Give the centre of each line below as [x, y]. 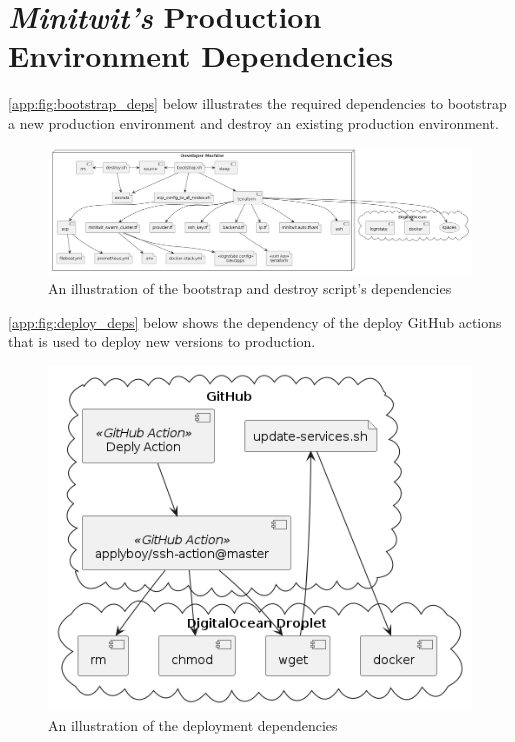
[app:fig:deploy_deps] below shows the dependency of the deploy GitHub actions [255, 321]
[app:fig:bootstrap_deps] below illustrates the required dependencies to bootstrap [257, 103]
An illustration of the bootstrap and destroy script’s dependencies [250, 288]
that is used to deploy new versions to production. [162, 341]
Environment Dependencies [201, 55]
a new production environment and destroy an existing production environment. [253, 122]
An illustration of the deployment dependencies [193, 724]
